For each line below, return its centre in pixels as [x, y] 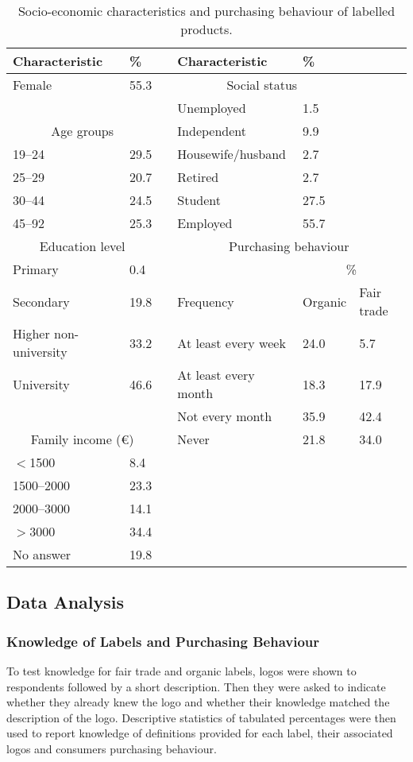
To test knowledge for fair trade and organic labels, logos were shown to [181, 671]
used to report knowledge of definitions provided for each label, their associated [200, 733]
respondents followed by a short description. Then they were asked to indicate [196, 686]
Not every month [225, 416]
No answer [42, 554]
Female [33, 85]
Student [199, 200]
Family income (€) [82, 439]
